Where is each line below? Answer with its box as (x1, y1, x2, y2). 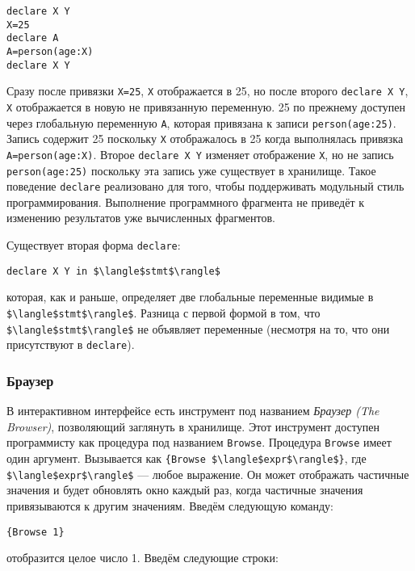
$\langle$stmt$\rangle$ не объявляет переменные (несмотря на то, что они (6, 320, 390, 337)
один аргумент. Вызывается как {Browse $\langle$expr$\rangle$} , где (6, 450, 367, 466)
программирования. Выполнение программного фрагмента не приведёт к (6, 193, 364, 210)
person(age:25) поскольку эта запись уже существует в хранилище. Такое (6, 162, 376, 178)
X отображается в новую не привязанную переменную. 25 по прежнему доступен (6, 98, 405, 115)
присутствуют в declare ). (6, 336, 135, 353)
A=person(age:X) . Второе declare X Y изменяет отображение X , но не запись (6, 145, 394, 162)
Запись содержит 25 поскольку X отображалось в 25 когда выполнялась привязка (6, 130, 404, 147)
